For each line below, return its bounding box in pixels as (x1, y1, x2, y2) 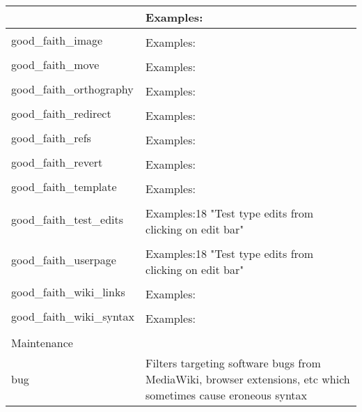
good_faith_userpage (11, 251, 116, 268)
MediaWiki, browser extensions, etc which (145, 371, 350, 387)
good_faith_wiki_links (11, 284, 125, 300)
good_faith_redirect (11, 105, 111, 121)
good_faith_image (11, 32, 103, 48)
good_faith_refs (11, 130, 91, 146)
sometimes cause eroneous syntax (145, 387, 308, 403)
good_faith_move (11, 56, 100, 73)
